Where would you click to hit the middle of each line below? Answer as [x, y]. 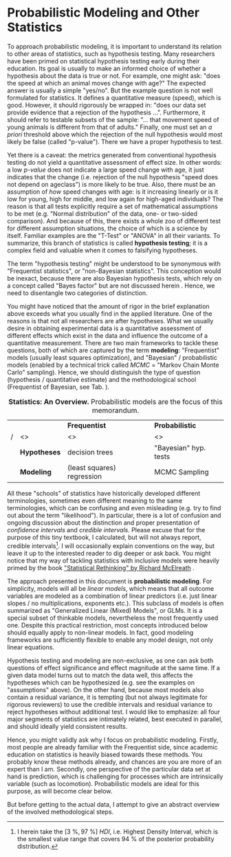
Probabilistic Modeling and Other [103, 13]
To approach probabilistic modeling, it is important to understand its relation [114, 46]
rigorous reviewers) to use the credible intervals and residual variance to [110, 704]
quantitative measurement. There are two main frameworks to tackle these [113, 343]
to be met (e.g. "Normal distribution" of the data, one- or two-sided [102, 213]
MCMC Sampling [181, 472]
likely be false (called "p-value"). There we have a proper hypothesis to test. [115, 141]
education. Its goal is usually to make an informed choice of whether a [107, 68]
